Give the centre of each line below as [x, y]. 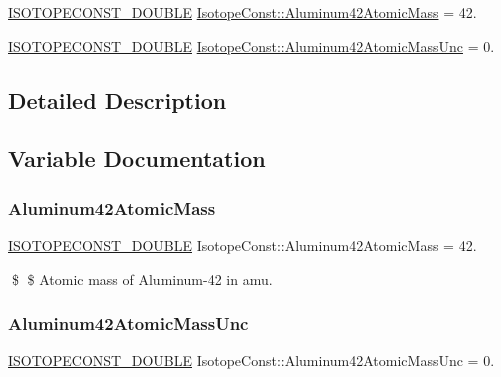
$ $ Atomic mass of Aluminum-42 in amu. [142, 278]
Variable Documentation [137, 158]
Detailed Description [117, 99]
